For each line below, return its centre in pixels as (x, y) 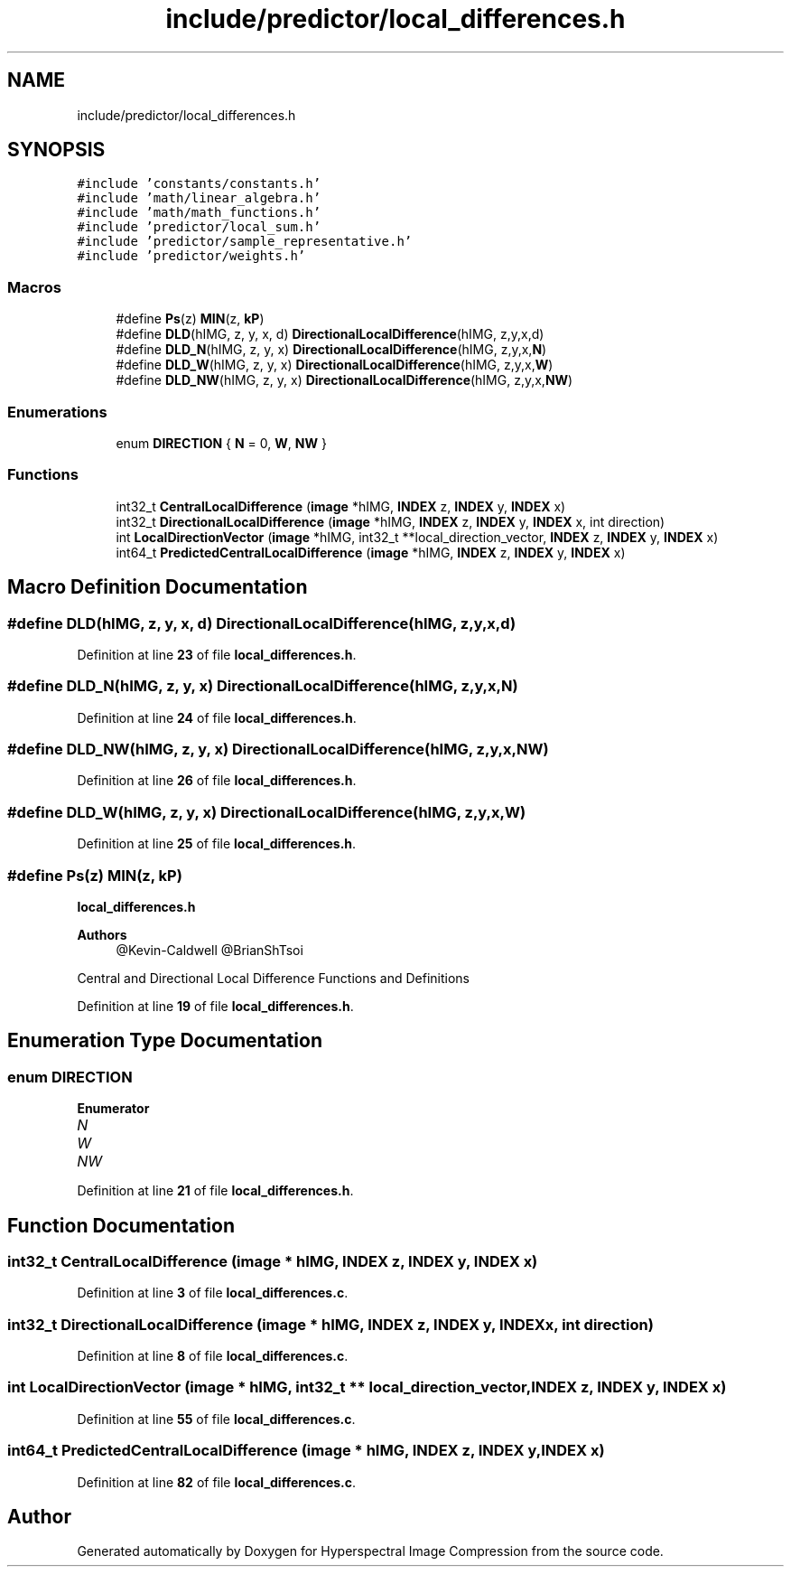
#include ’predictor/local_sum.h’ (199, 227)
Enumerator (113, 1109)
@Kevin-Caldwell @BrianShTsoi (209, 950)
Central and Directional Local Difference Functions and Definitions (273, 978)
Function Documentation (121, 1225)
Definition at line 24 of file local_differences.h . (217, 717)
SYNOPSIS (56, 150)
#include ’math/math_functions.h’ (199, 213)
